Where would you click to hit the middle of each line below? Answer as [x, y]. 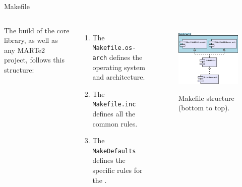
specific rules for [117, 170]
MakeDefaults [114, 151]
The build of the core [37, 30]
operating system [119, 67]
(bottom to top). [204, 108]
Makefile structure [206, 98]
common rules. [115, 123]
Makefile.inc [114, 105]
